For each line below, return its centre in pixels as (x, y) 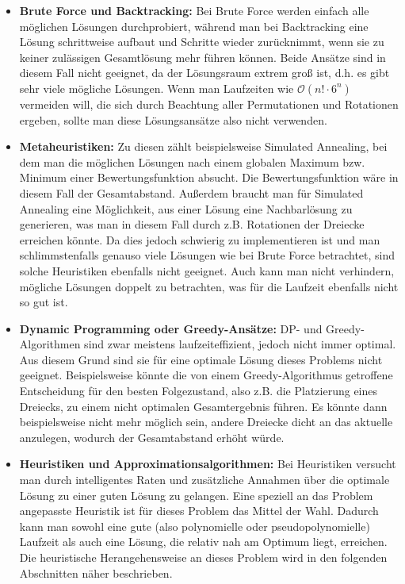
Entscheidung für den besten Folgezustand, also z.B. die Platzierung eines (199, 391)
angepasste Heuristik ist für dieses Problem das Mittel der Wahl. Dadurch (199, 511)
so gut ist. (44, 302)
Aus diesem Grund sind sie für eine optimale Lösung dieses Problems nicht (201, 359)
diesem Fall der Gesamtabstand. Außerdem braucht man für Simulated (191, 192)
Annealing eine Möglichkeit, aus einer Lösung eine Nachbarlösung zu (186, 208)
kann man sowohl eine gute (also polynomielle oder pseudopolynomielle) (195, 526)
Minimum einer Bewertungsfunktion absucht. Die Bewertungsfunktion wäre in (209, 177)
